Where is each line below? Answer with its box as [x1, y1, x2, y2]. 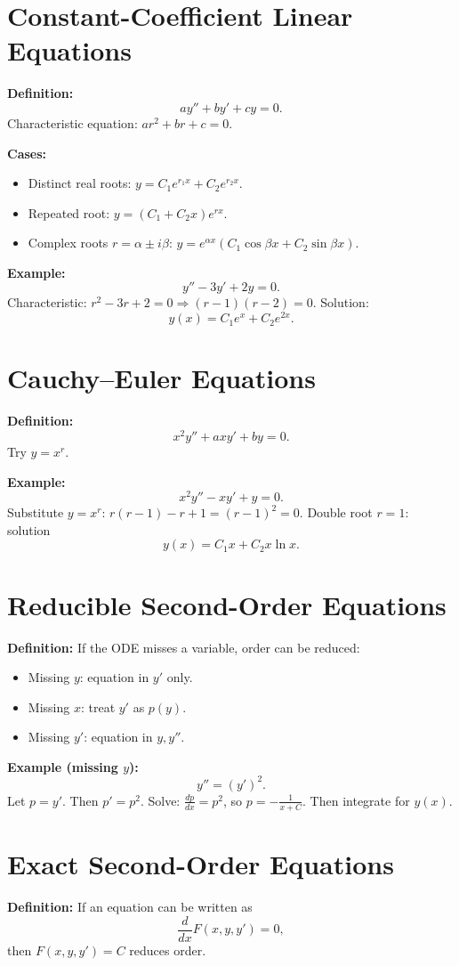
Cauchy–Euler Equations [7, 360, 316, 396]
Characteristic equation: [7, 113, 138, 132]
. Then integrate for [302, 791, 410, 809]
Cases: [7, 143, 47, 162]
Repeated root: [28, 203, 110, 222]
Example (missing [7, 757, 118, 775]
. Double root [299, 503, 373, 522]
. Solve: [140, 791, 181, 809]
